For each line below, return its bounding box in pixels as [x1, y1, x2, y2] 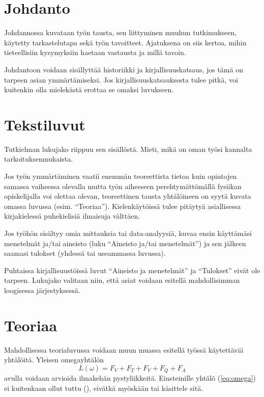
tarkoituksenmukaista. [4, 153, 73, 164]
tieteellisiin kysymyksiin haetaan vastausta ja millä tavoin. [4, 47, 186, 58]
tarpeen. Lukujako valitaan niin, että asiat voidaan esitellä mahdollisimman [4, 275, 240, 285]
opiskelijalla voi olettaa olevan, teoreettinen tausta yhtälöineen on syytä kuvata [4, 191, 251, 201]
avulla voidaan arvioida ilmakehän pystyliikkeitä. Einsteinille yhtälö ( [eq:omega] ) [4, 373, 256, 383]
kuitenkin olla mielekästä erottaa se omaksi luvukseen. [4, 84, 174, 95]
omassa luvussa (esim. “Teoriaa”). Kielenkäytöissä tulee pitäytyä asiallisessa [4, 200, 241, 211]
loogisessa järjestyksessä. [4, 284, 80, 295]
